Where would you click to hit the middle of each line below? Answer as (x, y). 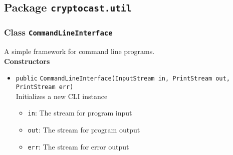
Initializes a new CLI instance (62, 96)
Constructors (27, 61)
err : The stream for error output (78, 146)
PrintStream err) (45, 87)
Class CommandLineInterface (58, 32)
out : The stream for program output (84, 129)
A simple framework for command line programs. (79, 51)
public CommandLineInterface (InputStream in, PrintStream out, (123, 79)
